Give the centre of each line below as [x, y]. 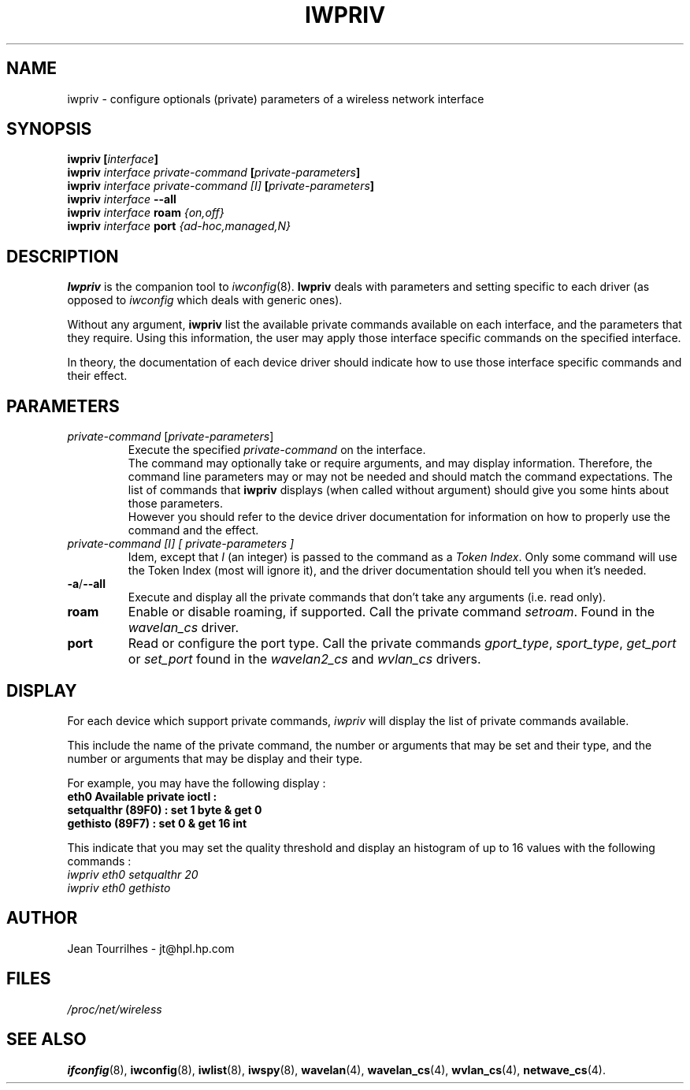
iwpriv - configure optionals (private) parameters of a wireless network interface [276, 99]
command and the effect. [193, 530]
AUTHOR [42, 918]
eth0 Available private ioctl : [142, 796]
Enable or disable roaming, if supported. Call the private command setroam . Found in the [391, 612]
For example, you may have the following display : [197, 783]
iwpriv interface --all [122, 199]
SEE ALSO [46, 1040]
